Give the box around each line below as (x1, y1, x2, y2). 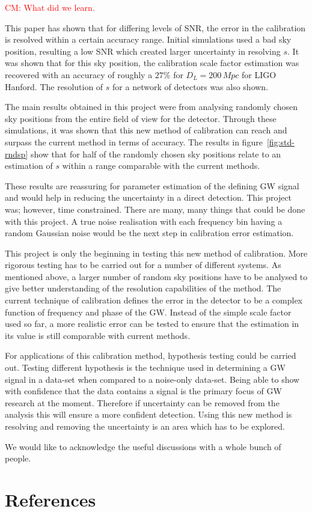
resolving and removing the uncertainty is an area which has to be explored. (5, 420, 285, 432)
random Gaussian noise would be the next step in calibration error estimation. (5, 227, 294, 239)
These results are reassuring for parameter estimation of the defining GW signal (5, 179, 299, 192)
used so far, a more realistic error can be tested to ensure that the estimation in (5, 317, 299, 330)
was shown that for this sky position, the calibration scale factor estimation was (5, 56, 299, 69)
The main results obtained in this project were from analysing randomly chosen (5, 100, 298, 113)
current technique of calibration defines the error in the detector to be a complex (5, 294, 303, 306)
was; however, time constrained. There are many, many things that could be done (5, 203, 305, 215)
